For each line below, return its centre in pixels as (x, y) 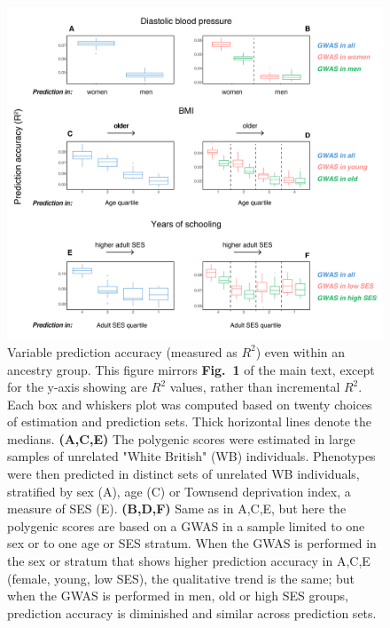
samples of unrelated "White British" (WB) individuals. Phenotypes (191, 456)
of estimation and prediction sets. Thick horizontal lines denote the (190, 421)
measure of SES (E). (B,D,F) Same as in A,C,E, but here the (177, 509)
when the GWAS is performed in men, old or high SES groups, (178, 596)
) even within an (300, 351)
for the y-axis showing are (78, 387)
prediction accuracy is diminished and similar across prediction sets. (192, 612)
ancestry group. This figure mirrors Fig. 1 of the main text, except (191, 369)
